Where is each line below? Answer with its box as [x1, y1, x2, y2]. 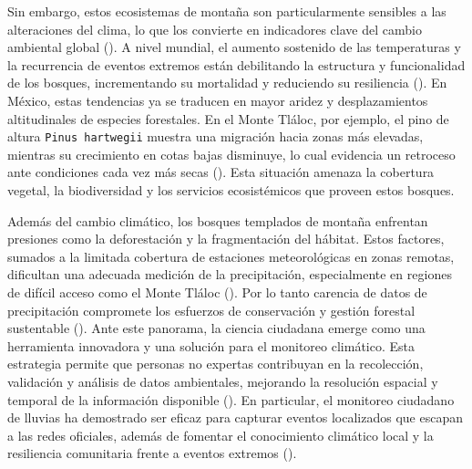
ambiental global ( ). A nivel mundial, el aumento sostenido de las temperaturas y [7, 37, 461, 57]
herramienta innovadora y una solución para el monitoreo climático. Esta [7, 336, 416, 355]
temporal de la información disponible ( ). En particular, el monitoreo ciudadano [7, 390, 455, 409]
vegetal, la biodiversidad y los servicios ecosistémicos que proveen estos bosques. [7, 181, 455, 199]
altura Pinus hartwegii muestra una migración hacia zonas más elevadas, [7, 127, 424, 146]
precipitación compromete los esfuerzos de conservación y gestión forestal [7, 300, 416, 319]
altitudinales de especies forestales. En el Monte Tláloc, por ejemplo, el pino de [7, 109, 449, 128]
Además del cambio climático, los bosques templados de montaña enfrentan [7, 211, 428, 230]
